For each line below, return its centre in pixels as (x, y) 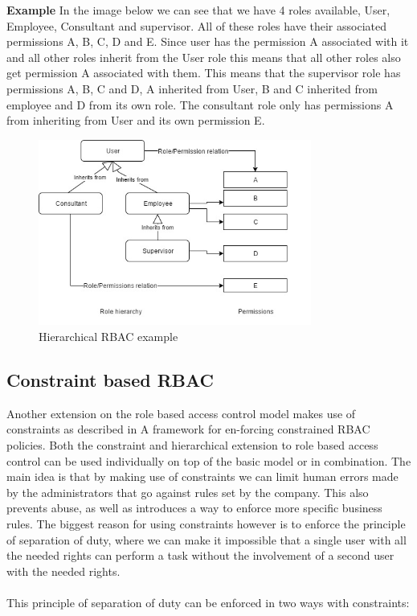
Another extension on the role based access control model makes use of (181, 413)
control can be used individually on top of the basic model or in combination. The (209, 460)
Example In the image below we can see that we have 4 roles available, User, (198, 10)
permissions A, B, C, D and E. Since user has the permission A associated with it (208, 41)
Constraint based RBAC (110, 380)
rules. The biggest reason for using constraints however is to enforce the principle (206, 524)
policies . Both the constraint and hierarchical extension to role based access (192, 445)
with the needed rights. (63, 571)
